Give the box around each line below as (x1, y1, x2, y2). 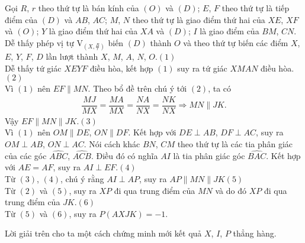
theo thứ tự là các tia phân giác (177, 138, 293, 150)
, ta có (208, 82, 232, 95)
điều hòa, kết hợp (89, 61, 153, 74)
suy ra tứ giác (177, 61, 227, 74)
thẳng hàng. (233, 227, 277, 239)
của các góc (5, 149, 47, 161)
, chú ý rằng (60, 173, 104, 185)
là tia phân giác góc (173, 149, 245, 161)
